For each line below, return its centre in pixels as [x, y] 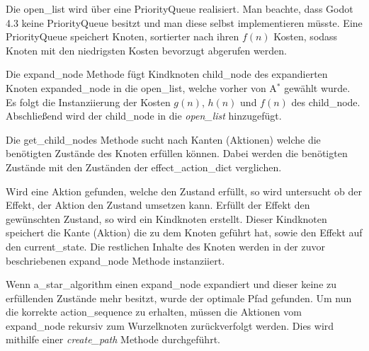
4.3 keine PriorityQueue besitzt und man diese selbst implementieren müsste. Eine [184, 22]
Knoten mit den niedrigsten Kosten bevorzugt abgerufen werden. [146, 50]
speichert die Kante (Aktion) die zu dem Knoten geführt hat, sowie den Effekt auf [184, 232]
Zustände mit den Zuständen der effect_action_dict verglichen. [144, 167]
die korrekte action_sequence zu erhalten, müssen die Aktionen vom [154, 312]
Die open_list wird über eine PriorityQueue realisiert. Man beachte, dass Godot [180, 8]
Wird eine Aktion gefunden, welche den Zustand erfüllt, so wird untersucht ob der [184, 191]
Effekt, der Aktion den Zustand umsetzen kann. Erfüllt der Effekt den [158, 205]
